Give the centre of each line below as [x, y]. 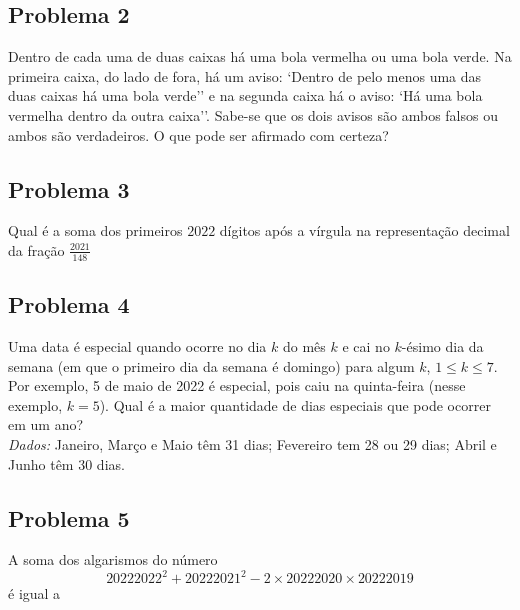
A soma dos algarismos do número [113, 559]
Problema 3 [69, 188]
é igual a [34, 593]
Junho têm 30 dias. [66, 463]
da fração [36, 249]
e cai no [366, 346]
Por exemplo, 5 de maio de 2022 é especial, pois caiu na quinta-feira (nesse [237, 385]
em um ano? [46, 424]
